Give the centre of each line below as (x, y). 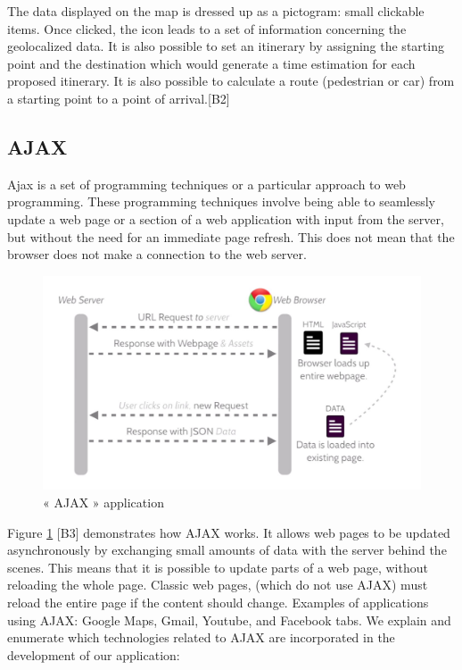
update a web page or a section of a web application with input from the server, (226, 218)
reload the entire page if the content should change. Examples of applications (218, 603)
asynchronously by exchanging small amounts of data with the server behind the (227, 550)
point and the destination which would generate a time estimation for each (211, 63)
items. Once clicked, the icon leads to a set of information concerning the (207, 28)
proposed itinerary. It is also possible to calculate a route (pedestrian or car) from (231, 81)
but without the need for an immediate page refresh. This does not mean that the (231, 236)
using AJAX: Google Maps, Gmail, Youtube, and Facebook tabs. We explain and (229, 620)
